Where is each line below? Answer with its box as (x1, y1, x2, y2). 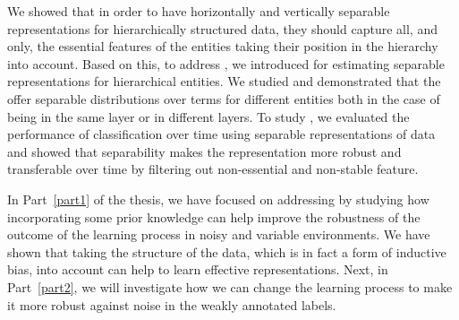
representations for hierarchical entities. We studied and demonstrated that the (7, 72, 441, 91)
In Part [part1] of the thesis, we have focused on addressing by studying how (7, 189, 429, 208)
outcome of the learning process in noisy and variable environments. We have (7, 225, 430, 244)
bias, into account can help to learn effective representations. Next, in (7, 260, 388, 279)
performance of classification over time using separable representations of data (7, 125, 436, 143)
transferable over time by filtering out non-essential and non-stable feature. (7, 160, 419, 178)
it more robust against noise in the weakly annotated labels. (7, 295, 336, 314)
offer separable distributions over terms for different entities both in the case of (7, 89, 440, 108)
